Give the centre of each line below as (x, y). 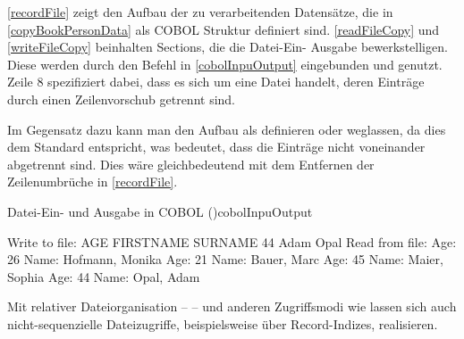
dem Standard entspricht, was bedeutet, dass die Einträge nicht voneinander (216, 147)
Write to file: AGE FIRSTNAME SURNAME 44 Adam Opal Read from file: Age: (232, 241)
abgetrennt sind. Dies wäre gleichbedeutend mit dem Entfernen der (191, 164)
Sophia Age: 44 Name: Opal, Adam (104, 276)
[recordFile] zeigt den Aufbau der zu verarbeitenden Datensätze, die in (200, 12)
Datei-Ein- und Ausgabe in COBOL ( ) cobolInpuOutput (160, 211)
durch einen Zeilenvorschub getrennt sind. (122, 99)
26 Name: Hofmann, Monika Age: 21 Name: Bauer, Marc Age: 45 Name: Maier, (225, 259)
